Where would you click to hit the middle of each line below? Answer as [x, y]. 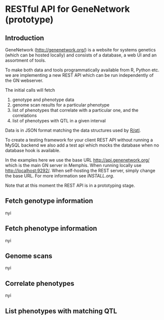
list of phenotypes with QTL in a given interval [59, 121]
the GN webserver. [24, 80]
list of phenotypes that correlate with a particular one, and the [75, 110]
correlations [24, 115]
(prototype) [29, 20]
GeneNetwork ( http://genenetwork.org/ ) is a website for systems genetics [81, 50]
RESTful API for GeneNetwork [67, 9]
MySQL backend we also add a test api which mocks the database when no [82, 145]
